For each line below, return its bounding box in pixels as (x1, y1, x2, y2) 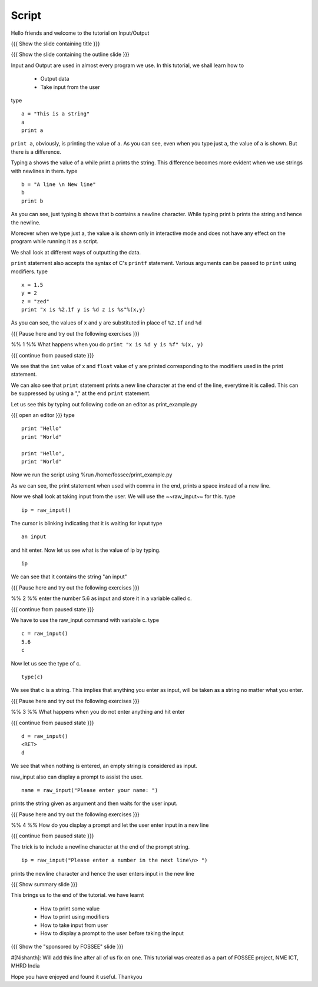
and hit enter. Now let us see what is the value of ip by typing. (11, 547, 161, 554)
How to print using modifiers (40, 913, 110, 920)
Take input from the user (40, 83, 100, 91)
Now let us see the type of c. (11, 660, 81, 667)
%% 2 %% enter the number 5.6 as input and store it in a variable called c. (11, 595, 192, 602)
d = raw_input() (21, 733, 68, 739)
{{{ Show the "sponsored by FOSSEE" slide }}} (11, 943, 124, 950)
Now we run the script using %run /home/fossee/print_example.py (11, 471, 173, 478)
